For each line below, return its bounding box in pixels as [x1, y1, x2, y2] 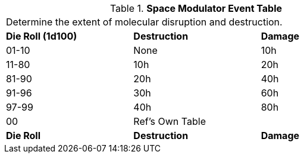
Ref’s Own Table [133, 115, 206, 127]
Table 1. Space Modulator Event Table [109, 2, 283, 14]
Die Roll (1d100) [6, 30, 77, 42]
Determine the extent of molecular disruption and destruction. [6, 16, 283, 28]
